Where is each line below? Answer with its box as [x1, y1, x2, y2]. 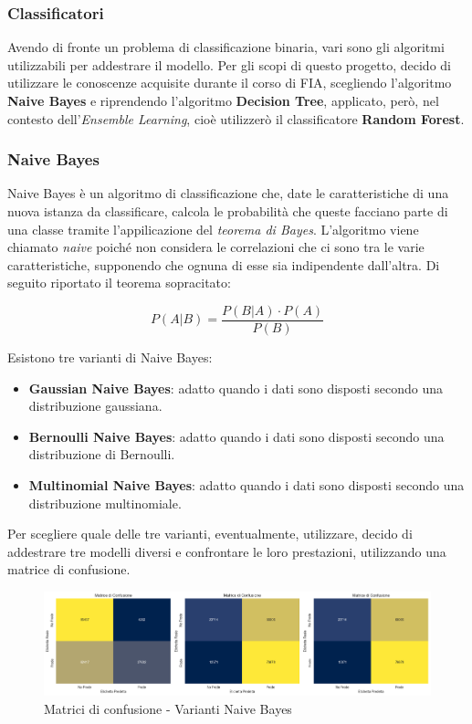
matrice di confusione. [7, 560, 131, 579]
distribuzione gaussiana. [28, 396, 163, 415]
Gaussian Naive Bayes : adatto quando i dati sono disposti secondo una [28, 378, 444, 397]
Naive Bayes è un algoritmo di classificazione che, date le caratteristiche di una [7, 184, 449, 203]
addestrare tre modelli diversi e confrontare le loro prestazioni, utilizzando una [7, 541, 446, 561]
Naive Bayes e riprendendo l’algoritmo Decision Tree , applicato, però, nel [7, 91, 439, 110]
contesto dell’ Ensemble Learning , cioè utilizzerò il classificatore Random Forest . [7, 109, 465, 128]
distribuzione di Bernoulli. [28, 445, 175, 464]
